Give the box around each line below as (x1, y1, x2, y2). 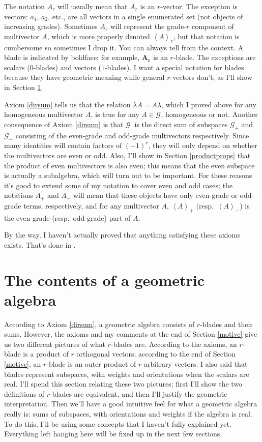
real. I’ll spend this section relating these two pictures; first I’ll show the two (4, 378, 243, 389)
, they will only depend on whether (148, 140, 257, 151)
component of (192, 21, 234, 32)
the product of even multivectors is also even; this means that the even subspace (4, 160, 255, 170)
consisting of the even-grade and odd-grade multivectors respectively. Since (15, 130, 249, 140)
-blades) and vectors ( (33, 62, 101, 72)
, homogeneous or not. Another (161, 109, 258, 120)
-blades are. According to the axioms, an (110, 338, 237, 349)
